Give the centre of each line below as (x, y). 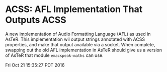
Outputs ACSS (36, 20)
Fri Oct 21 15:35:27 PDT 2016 (35, 65)
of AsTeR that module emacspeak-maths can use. (55, 55)
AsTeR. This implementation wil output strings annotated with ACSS (75, 39)
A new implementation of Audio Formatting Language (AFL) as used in (78, 34)
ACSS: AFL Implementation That (74, 9)
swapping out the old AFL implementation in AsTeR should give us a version (84, 50)
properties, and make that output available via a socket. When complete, (80, 44)
